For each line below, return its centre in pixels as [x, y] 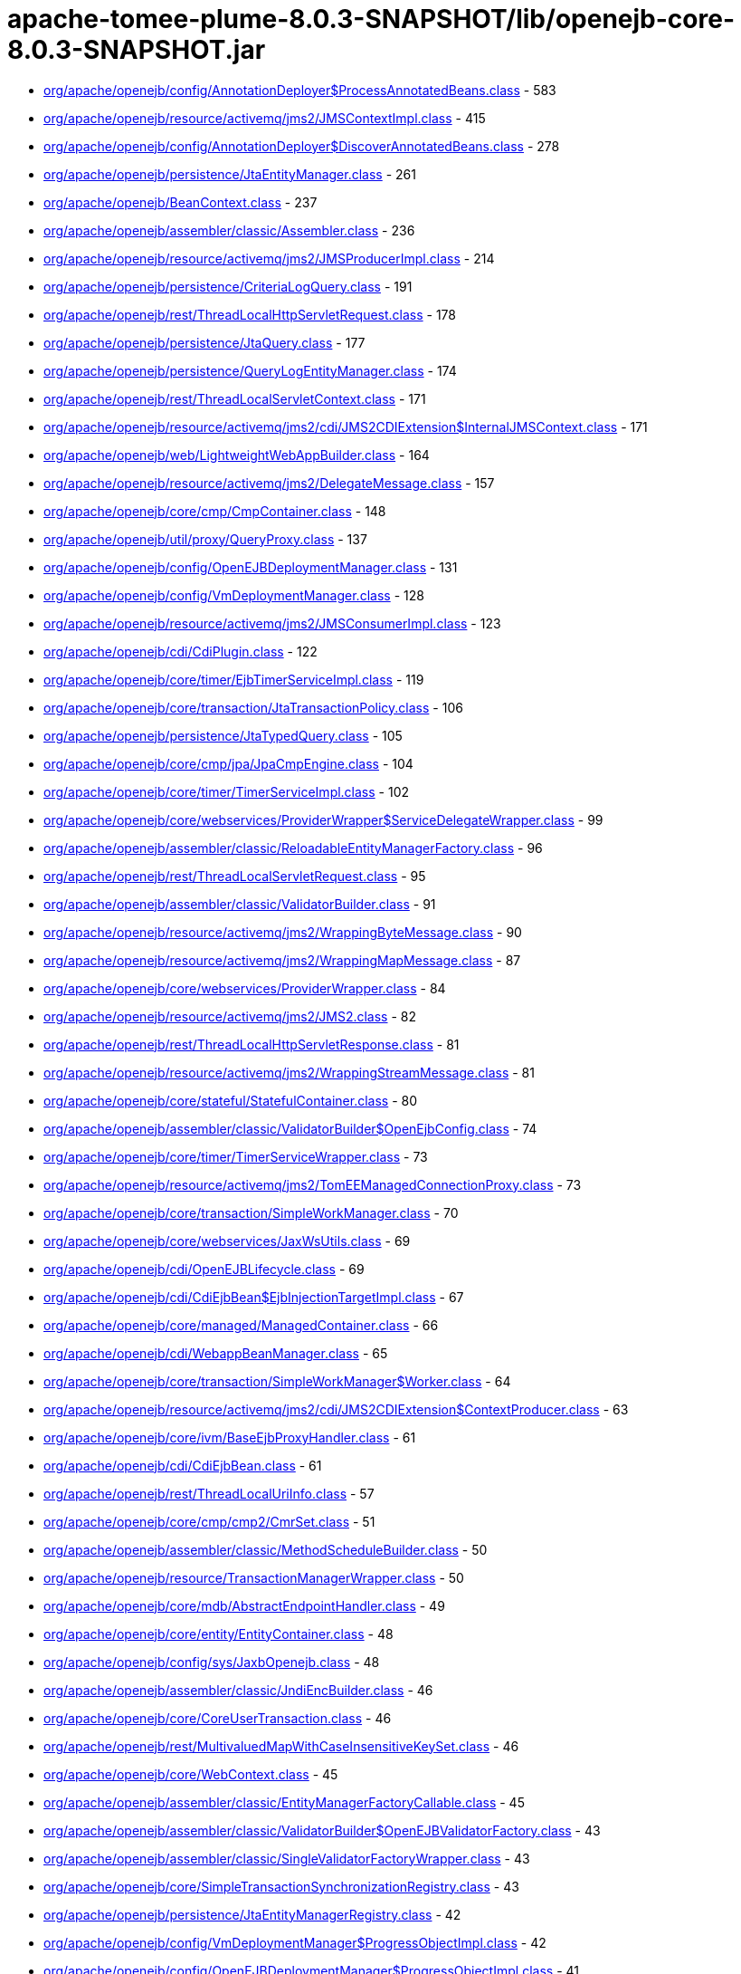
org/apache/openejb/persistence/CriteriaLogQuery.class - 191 [228, 286]
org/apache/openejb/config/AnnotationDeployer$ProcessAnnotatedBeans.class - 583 [300, 90]
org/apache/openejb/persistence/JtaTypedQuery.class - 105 [223, 735]
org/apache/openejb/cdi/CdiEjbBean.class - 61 [183, 1465]
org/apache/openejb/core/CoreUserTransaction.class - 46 [218, 1718]
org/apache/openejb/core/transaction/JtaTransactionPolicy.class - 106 [253, 707]
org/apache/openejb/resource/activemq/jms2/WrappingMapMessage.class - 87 [282, 960]
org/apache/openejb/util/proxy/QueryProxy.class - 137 [205, 539]
